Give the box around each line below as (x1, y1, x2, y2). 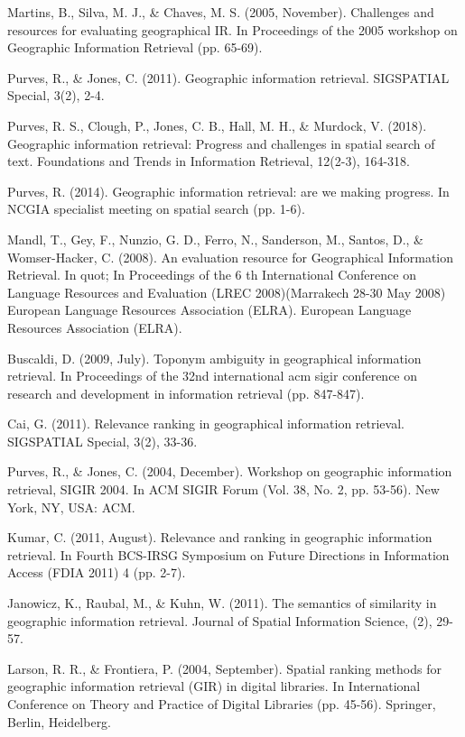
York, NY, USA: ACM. (7, 497, 135, 516)
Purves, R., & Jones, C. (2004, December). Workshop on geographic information (7, 462, 452, 481)
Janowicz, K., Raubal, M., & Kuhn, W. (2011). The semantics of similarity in (7, 594, 437, 613)
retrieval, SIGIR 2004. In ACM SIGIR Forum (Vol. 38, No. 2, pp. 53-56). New (7, 480, 440, 499)
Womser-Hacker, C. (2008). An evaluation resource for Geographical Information (7, 247, 454, 266)
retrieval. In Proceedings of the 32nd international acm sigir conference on (7, 366, 418, 385)
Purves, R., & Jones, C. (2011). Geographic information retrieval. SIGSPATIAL (7, 68, 450, 87)
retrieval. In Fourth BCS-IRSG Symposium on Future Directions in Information (7, 545, 450, 564)
